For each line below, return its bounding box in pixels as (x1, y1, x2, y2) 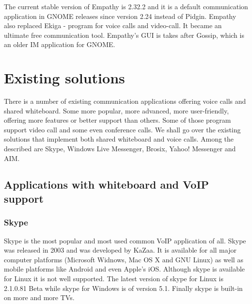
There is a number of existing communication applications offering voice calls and (4, 96, 246, 106)
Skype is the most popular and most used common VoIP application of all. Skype (4, 235, 246, 245)
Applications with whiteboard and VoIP (4, 176, 209, 192)
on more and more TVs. (4, 292, 75, 303)
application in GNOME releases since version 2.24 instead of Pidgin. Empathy (4, 11, 236, 21)
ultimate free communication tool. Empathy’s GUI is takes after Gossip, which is (4, 30, 244, 40)
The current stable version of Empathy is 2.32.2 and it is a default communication (4, 1, 248, 11)
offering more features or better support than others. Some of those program (4, 115, 231, 125)
